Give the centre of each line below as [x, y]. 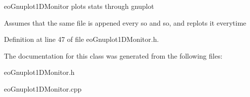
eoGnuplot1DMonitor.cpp [43, 88]
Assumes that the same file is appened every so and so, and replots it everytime [125, 22]
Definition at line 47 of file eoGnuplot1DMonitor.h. [82, 39]
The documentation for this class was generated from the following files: [113, 55]
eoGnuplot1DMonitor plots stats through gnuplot [79, 6]
